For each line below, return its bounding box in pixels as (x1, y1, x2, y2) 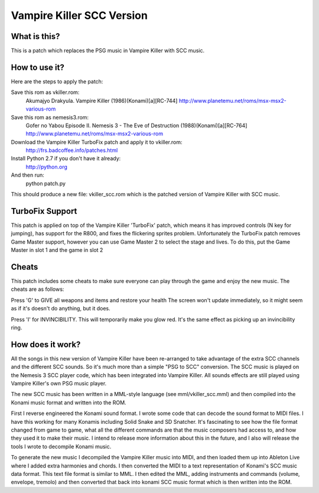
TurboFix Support (11, 206, 77, 216)
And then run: (11, 171, 44, 179)
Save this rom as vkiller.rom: (11, 89, 80, 96)
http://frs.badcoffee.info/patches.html (25, 147, 118, 154)
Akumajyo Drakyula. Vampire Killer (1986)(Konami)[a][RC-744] (25, 97, 178, 104)
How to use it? (11, 62, 64, 72)
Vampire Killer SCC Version (11, 9, 148, 22)
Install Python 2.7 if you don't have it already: (11, 155, 121, 162)
